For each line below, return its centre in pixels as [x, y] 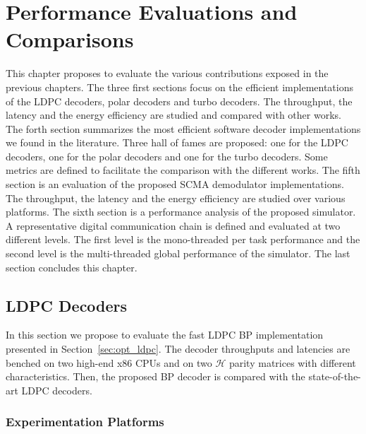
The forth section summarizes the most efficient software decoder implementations [183, 128]
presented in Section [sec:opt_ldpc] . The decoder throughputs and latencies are [178, 349]
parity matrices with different [292, 362]
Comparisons [70, 39]
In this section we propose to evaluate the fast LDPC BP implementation [165, 335]
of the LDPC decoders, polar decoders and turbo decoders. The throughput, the [179, 101]
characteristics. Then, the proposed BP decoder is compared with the [155, 376]
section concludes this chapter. [72, 267]
